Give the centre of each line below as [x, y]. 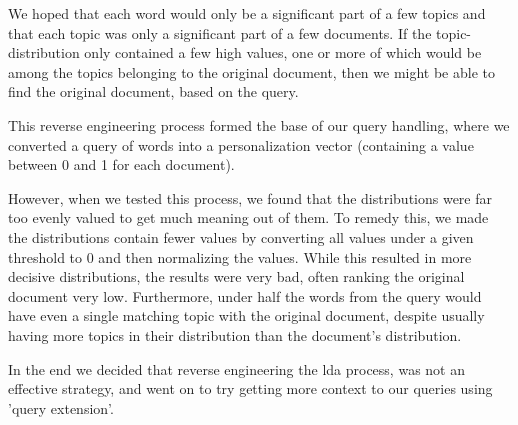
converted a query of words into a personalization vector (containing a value [241, 144]
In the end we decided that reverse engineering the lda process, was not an [236, 368]
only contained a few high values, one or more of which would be [283, 52]
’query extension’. [61, 407]
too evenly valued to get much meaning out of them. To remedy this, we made [248, 217]
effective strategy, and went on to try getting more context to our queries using [250, 388]
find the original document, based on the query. [153, 91]
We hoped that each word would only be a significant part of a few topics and [247, 13]
